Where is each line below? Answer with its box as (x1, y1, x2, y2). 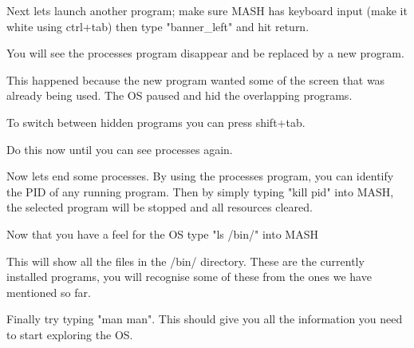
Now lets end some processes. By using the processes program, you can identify (6, 168, 394, 184)
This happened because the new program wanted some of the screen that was (6, 71, 385, 88)
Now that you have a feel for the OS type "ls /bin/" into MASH (6, 225, 318, 242)
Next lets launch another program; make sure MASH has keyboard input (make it (6, 2, 408, 18)
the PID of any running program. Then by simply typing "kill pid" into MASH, (6, 183, 394, 200)
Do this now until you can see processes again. (6, 140, 233, 157)
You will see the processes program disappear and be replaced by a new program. (6, 45, 404, 61)
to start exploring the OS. (6, 326, 133, 342)
